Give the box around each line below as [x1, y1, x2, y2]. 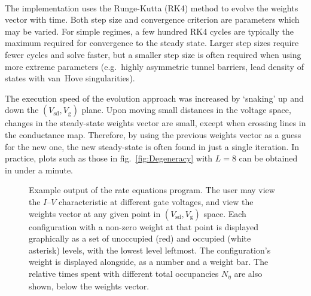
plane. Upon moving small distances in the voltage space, [81, 103, 291, 116]
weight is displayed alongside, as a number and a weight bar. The [29, 255, 269, 268]
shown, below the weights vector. [29, 280, 150, 292]
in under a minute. [5, 163, 74, 176]
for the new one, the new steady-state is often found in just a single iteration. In [5, 140, 300, 152]
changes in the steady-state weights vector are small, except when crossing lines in [5, 117, 306, 129]
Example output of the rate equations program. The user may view [29, 184, 275, 196]
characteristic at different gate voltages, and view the [59, 195, 254, 207]
